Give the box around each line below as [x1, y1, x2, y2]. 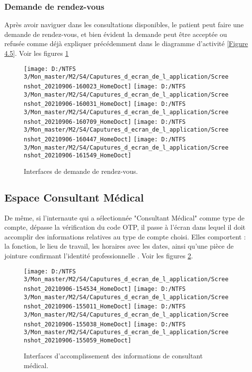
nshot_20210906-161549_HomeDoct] [24, 152, 131, 159]
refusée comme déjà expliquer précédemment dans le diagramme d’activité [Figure [4, 38, 248, 49]
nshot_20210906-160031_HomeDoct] [24, 101, 131, 108]
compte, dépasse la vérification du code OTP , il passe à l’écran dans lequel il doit [4, 222, 246, 232]
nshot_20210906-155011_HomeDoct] [24, 303, 131, 310]
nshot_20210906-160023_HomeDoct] [24, 83, 131, 90]
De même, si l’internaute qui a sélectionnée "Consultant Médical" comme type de [4, 212, 245, 222]
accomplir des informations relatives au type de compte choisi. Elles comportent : [4, 231, 246, 241]
